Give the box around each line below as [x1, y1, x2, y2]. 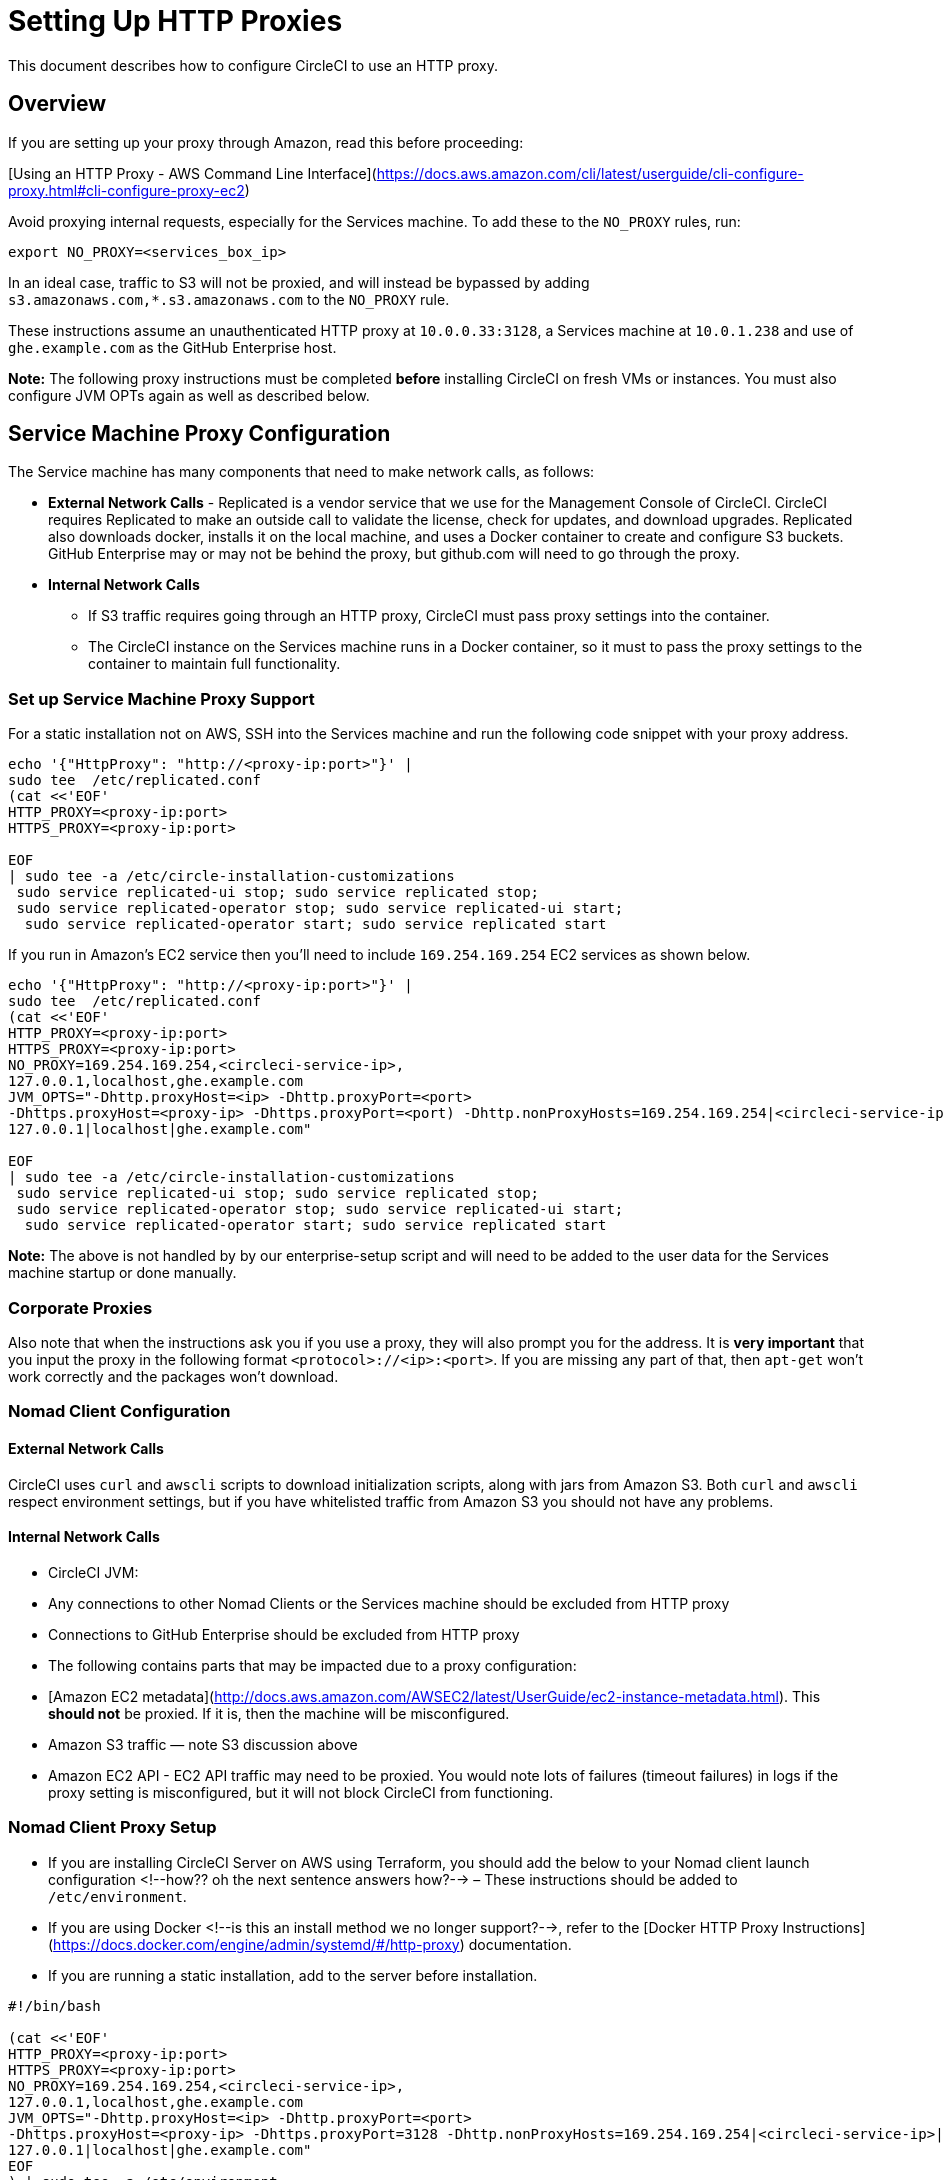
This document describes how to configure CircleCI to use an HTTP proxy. [8, 56, 499, 74]
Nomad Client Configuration [8, 1401, 231, 1422]
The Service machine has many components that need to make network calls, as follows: [8, 463, 595, 481]
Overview [8, 91, 107, 117]
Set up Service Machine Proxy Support [8, 688, 315, 709]
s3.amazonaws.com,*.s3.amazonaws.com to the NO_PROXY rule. [8, 290, 450, 308]
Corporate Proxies [8, 1297, 153, 1318]
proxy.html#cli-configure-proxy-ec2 [8, 181, 245, 199]
